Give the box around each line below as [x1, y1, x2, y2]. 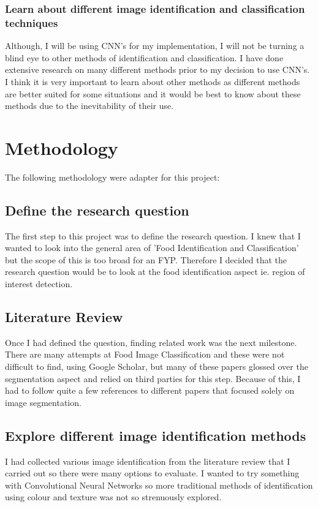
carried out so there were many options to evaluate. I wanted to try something [5, 467, 300, 479]
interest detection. [5, 277, 73, 290]
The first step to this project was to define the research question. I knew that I [5, 229, 301, 242]
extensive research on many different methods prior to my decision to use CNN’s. [5, 63, 310, 76]
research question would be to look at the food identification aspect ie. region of [5, 265, 305, 278]
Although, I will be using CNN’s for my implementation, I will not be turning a [5, 39, 305, 52]
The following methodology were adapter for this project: [5, 170, 220, 183]
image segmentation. [5, 396, 81, 408]
